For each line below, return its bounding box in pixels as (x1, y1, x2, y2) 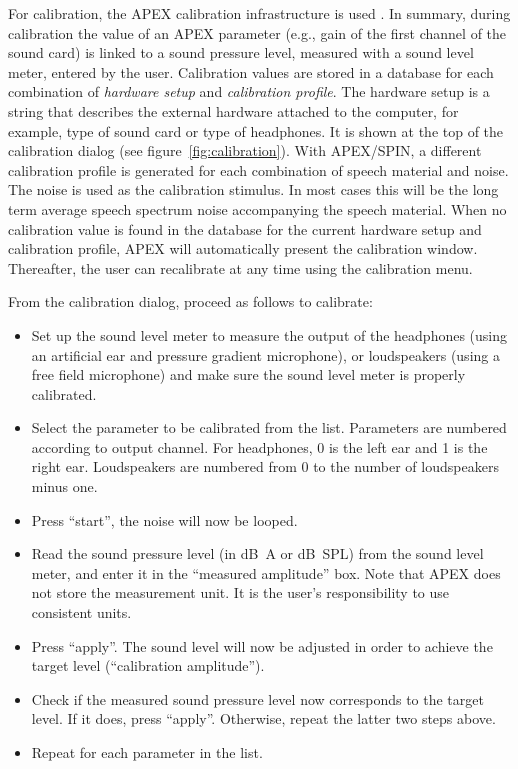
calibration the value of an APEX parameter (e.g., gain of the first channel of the (8, 22, 507, 43)
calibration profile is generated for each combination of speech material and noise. (8, 159, 509, 180)
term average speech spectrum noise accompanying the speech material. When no (8, 198, 507, 219)
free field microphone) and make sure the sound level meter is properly (31, 364, 466, 385)
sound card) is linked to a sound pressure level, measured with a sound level (8, 42, 474, 63)
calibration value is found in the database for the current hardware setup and (8, 218, 482, 239)
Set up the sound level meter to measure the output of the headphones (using (31, 324, 508, 345)
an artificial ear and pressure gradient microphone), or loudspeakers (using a (31, 344, 500, 365)
